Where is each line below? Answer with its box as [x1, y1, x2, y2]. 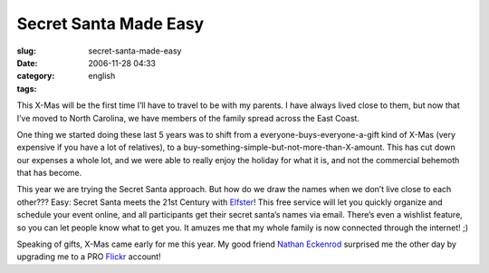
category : [16, 71, 55, 82]
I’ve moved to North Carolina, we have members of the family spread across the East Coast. [16, 112, 360, 123]
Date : [16, 57, 38, 68]
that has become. [16, 168, 82, 179]
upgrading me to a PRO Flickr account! [16, 251, 162, 262]
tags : [16, 83, 37, 94]
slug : [16, 45, 36, 56]
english [88, 71, 116, 82]
